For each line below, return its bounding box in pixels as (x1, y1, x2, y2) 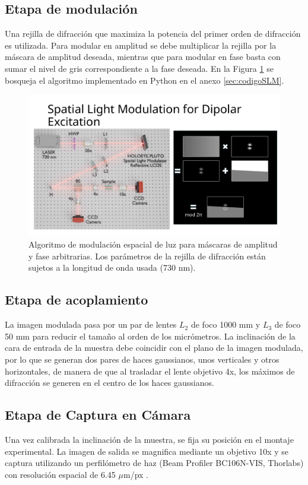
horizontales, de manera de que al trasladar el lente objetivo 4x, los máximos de (5, 364, 295, 377)
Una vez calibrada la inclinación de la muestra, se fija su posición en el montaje (5, 433, 294, 446)
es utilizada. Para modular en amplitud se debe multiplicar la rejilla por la (5, 39, 277, 51)
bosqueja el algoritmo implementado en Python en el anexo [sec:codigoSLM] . (5, 74, 284, 86)
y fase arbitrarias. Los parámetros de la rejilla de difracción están (28, 249, 266, 262)
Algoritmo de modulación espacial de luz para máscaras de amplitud (28, 238, 278, 251)
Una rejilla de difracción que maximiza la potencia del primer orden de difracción (5, 27, 301, 40)
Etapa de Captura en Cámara (5, 405, 191, 424)
